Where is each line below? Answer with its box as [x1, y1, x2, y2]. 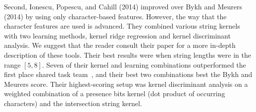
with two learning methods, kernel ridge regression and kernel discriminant [4, 30, 231, 40]
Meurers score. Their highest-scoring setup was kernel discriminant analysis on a [4, 78, 248, 89]
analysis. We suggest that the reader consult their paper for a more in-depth [4, 40, 236, 50]
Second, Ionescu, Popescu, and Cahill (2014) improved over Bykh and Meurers [4, 1, 243, 11]
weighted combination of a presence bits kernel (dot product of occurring [4, 88, 225, 99]
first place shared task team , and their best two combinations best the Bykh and [4, 69, 253, 79]
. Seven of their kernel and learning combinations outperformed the [42, 59, 246, 70]
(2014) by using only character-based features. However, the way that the [4, 11, 227, 21]
